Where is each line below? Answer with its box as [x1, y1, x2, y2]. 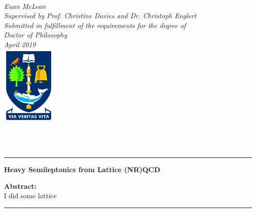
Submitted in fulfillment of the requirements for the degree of [4, 20, 186, 30]
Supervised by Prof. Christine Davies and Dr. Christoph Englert [4, 10, 196, 21]
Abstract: [4, 181, 37, 191]
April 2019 [4, 39, 36, 49]
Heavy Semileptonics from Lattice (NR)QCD [4, 164, 160, 175]
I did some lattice [4, 190, 57, 201]
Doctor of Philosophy [4, 30, 67, 40]
